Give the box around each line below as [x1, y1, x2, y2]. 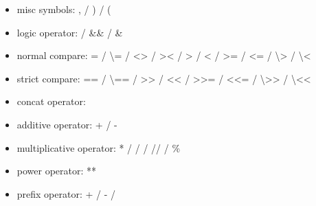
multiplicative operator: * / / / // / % [16, 140, 181, 154]
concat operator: [16, 94, 86, 108]
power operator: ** [16, 163, 97, 178]
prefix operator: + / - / [16, 186, 116, 201]
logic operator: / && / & [16, 25, 123, 39]
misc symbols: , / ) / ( [16, 2, 111, 16]
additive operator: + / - [16, 117, 117, 131]
